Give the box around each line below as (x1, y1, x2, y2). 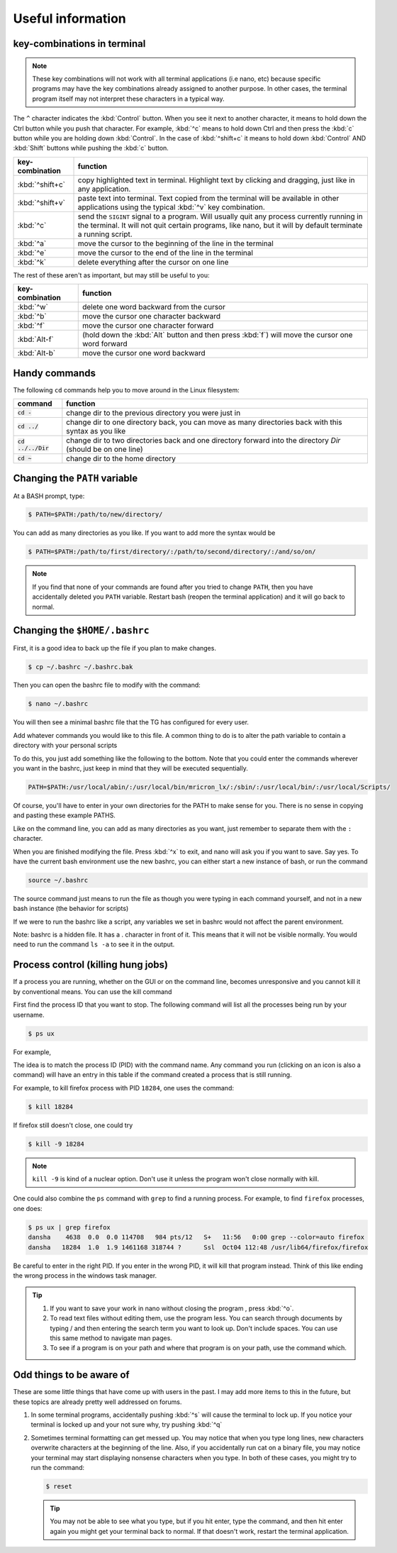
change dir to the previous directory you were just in (66, 408, 241, 418)
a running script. (77, 229, 133, 239)
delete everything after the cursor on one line (77, 257, 229, 267)
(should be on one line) (66, 444, 143, 454)
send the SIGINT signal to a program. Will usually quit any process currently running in (77, 211, 363, 221)
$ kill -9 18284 (28, 1139, 85, 1148)
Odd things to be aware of (13, 1369, 130, 1381)
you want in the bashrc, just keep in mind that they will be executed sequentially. (13, 764, 248, 773)
